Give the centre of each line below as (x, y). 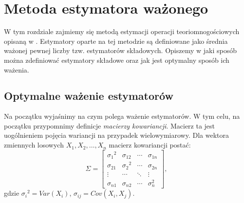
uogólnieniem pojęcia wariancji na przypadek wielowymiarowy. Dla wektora (116, 135)
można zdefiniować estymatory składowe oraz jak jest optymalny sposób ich (117, 60)
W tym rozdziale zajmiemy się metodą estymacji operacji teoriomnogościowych (122, 31)
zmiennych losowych (34, 145)
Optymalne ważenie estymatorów (89, 96)
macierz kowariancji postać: (150, 145)
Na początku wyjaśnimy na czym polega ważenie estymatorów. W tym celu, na (122, 116)
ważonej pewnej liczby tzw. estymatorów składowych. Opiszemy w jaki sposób (120, 50)
